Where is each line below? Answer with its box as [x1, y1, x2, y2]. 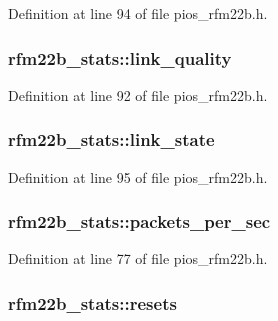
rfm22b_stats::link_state [8, 127, 215, 152]
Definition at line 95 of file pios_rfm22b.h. [8, 166, 268, 187]
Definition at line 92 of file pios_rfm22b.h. [8, 84, 268, 105]
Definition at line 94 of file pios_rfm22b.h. [8, 3, 268, 23]
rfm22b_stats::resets [8, 290, 177, 315]
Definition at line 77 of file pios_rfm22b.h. [8, 248, 268, 269]
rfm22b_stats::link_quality [8, 45, 232, 70]
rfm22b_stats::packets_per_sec [8, 209, 271, 234]
